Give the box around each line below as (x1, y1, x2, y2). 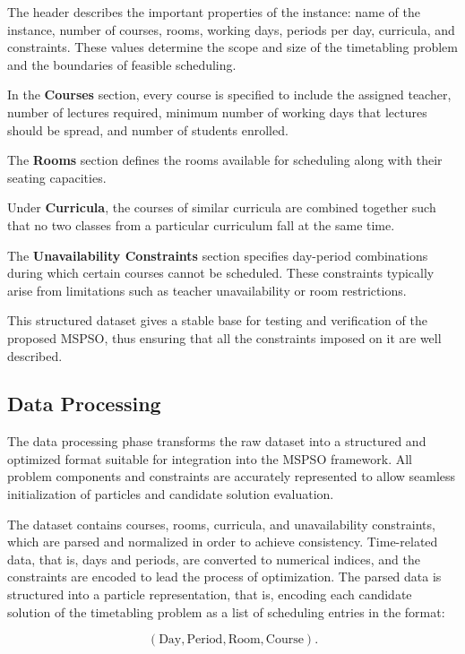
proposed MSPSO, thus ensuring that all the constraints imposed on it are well (7, 328, 442, 347)
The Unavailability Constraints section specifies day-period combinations (7, 245, 428, 264)
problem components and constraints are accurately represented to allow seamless (7, 467, 456, 486)
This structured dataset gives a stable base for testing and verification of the (7, 311, 427, 330)
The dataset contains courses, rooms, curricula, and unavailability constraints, (7, 514, 435, 533)
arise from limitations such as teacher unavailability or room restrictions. (7, 280, 407, 299)
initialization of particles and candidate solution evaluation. (7, 485, 334, 503)
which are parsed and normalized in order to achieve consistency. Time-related (7, 532, 438, 551)
